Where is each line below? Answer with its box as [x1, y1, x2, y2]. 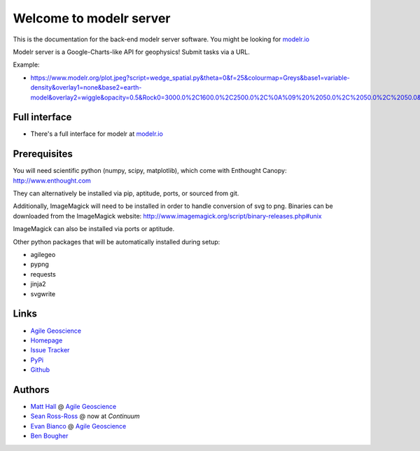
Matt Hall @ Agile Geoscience [30, 402, 117, 410]
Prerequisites [13, 148, 73, 160]
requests [30, 270, 56, 278]
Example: [13, 60, 40, 69]
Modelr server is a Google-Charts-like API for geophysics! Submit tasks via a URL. [13, 48, 250, 56]
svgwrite [30, 289, 56, 298]
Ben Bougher [30, 431, 69, 440]
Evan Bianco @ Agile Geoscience [30, 422, 127, 430]
